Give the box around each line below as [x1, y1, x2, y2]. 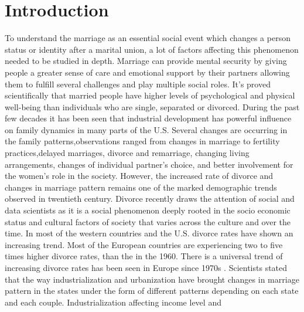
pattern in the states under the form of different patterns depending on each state [5, 284, 299, 297]
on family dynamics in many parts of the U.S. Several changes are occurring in [5, 123, 288, 135]
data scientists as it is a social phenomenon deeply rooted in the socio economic [5, 204, 291, 216]
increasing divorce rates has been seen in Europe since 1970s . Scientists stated [5, 262, 288, 273]
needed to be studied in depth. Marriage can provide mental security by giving [5, 55, 287, 67]
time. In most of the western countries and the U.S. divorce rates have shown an [5, 227, 293, 239]
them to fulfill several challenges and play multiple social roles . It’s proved [5, 77, 271, 90]
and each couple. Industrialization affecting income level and [5, 296, 221, 308]
